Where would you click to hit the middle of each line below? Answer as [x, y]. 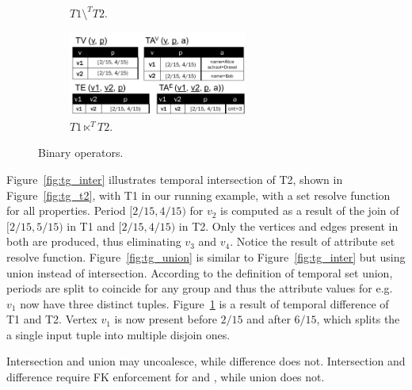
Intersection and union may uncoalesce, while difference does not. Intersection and [206, 361]
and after [269, 319]
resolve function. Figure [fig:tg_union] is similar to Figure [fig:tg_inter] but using [206, 256]
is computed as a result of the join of [310, 210]
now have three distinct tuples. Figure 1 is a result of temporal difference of [204, 303]
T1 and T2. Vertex [52, 319]
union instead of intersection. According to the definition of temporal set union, [200, 272]
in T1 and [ [94, 226]
